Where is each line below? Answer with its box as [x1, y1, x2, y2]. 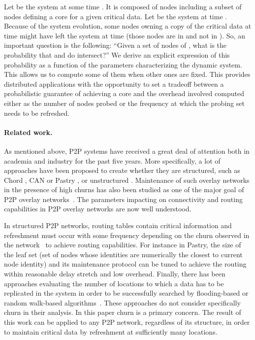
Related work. [4, 127, 53, 137]
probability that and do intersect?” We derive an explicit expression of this [4, 49, 230, 60]
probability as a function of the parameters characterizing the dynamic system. [4, 59, 242, 69]
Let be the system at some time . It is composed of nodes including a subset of [4, 1, 242, 11]
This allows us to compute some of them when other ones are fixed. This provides [4, 69, 251, 79]
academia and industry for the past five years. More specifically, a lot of [4, 155, 221, 166]
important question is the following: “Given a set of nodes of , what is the [4, 40, 227, 50]
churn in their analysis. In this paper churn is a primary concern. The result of [4, 307, 241, 317]
